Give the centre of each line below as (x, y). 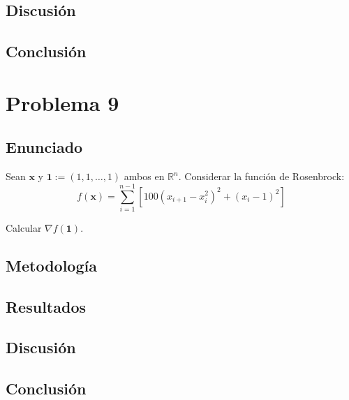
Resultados (46, 306)
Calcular (24, 227)
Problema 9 (62, 102)
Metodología (51, 265)
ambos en (144, 176)
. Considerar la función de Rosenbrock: (261, 176)
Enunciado (44, 147)
